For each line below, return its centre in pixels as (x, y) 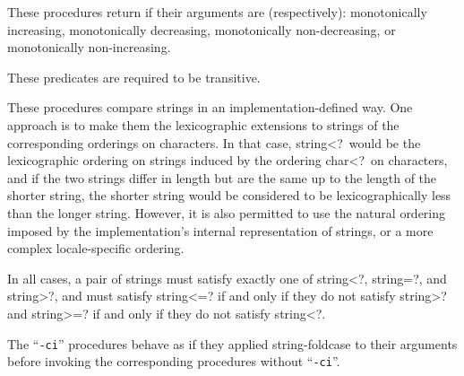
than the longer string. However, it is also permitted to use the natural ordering (227, 212)
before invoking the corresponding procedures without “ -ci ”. (174, 361)
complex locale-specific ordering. (96, 248)
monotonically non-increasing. (89, 47)
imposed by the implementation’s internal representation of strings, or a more (220, 230)
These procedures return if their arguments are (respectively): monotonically (217, 12)
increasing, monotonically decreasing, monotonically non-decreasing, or (202, 29)
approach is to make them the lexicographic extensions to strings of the (203, 124)
